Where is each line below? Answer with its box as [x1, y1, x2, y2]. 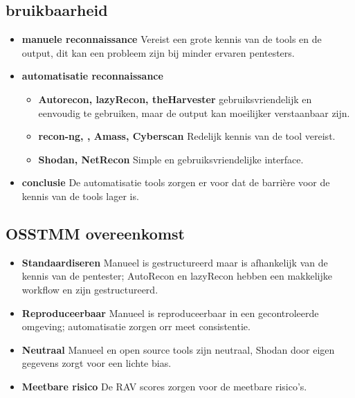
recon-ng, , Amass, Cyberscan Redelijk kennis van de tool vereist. [38, 129, 336, 143]
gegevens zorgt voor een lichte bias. [21, 356, 172, 370]
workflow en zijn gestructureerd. [21, 282, 158, 296]
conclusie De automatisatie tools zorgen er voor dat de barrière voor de [21, 175, 330, 190]
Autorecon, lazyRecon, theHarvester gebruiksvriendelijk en [38, 91, 312, 106]
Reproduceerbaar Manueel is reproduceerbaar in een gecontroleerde [21, 305, 319, 320]
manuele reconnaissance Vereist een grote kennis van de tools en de [21, 32, 322, 46]
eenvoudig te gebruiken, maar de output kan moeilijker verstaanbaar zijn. [38, 105, 350, 120]
